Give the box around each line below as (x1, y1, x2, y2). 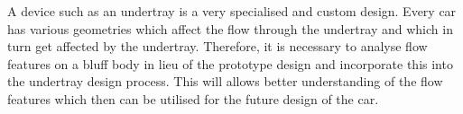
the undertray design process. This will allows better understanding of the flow (7, 72, 443, 91)
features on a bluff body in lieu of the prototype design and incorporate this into (7, 54, 453, 73)
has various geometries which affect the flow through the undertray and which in (7, 19, 453, 38)
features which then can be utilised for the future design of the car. (7, 89, 379, 108)
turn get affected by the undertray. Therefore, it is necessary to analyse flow (7, 37, 428, 56)
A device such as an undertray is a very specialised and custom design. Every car (7, 2, 457, 20)
